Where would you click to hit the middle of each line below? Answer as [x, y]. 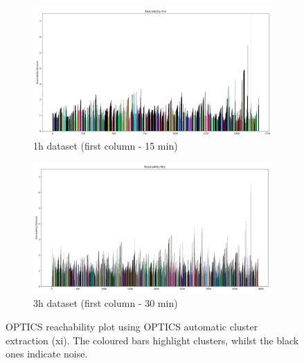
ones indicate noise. [47, 354]
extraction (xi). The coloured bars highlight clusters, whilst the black [152, 340]
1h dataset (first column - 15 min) [106, 146]
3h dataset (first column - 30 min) [106, 303]
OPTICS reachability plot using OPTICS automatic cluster [132, 326]
